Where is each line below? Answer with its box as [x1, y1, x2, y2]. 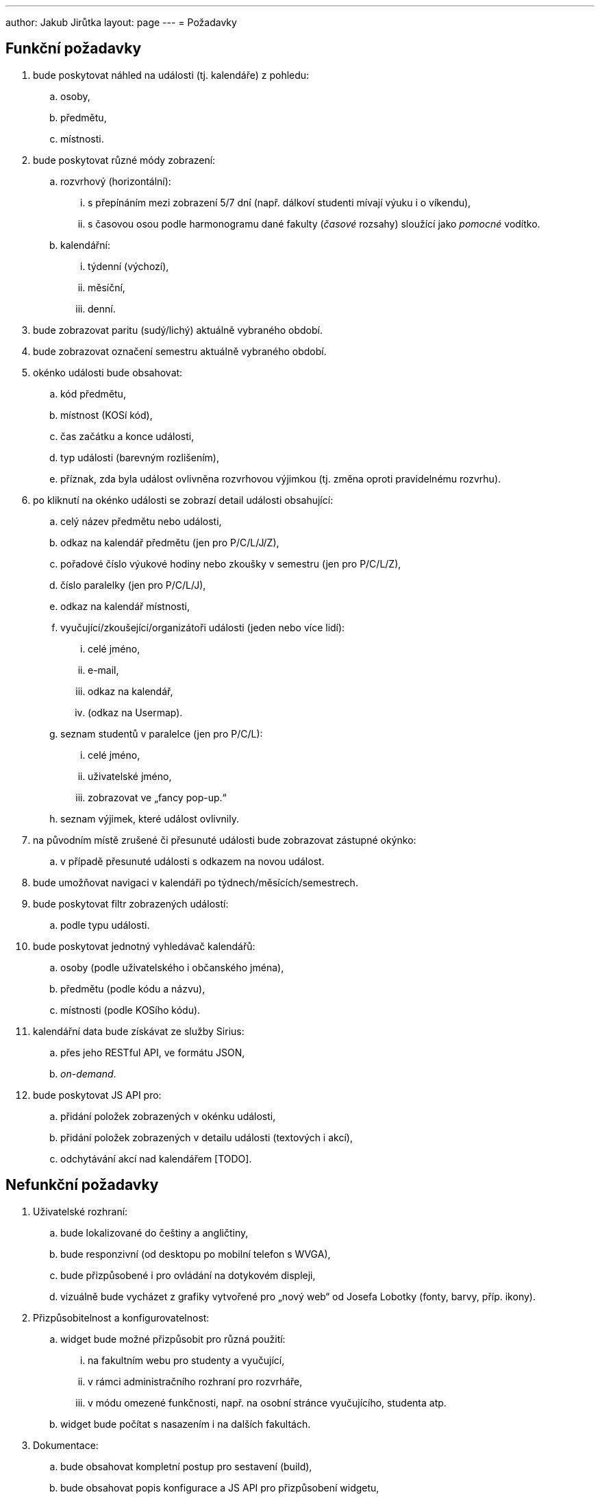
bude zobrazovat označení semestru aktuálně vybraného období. [33, 345, 327, 357]
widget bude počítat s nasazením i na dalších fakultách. [60, 1417, 311, 1430]
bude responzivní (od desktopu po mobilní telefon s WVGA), [60, 1247, 331, 1260]
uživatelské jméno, [88, 770, 172, 782]
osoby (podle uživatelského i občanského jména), [60, 961, 284, 973]
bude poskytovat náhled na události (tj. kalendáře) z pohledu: [33, 69, 310, 81]
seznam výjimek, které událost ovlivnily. [60, 812, 239, 825]
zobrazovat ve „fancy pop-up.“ [88, 791, 227, 803]
